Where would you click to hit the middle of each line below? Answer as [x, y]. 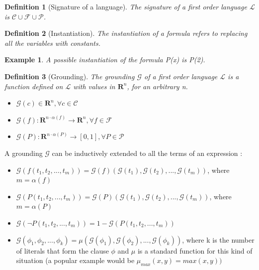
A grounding [24, 153]
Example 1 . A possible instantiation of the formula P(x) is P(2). [105, 60]
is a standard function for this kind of [195, 250]
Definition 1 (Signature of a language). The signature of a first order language [126, 6]
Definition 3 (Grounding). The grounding [70, 76]
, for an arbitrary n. [157, 86]
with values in [94, 86]
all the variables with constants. [53, 43]
